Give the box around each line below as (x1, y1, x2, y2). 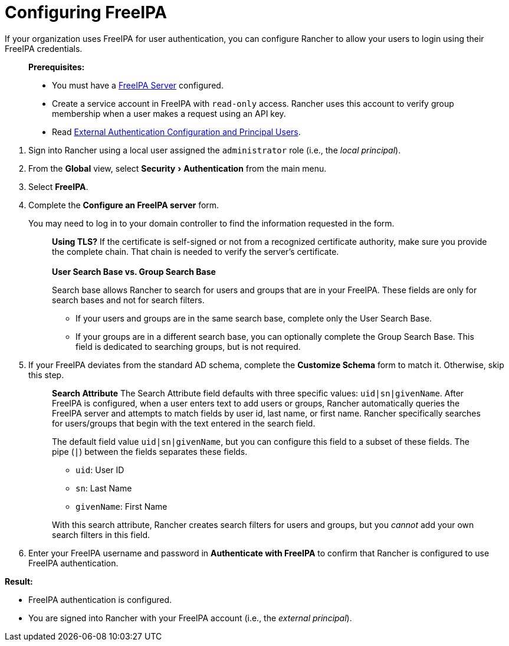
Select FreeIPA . (28, 181, 88, 192)
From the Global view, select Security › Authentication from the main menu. (28, 163, 327, 173)
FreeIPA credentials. (5, 43, 83, 54)
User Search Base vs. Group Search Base (52, 266, 216, 277)
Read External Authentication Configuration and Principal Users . (52, 126, 301, 137)
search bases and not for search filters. (52, 294, 205, 305)
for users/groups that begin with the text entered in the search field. (52, 418, 316, 428)
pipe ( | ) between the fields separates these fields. (52, 446, 248, 457)
